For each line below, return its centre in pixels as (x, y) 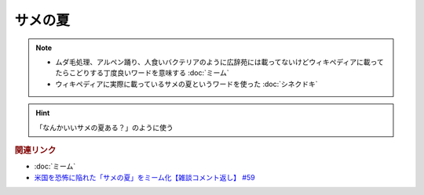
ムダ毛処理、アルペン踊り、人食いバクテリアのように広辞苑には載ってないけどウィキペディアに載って (219, 62)
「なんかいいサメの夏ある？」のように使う (104, 127)
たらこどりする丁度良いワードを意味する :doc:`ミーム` (142, 73)
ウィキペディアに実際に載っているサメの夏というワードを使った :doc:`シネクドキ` (186, 84)
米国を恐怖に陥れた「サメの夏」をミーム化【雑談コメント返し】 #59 (144, 177)
